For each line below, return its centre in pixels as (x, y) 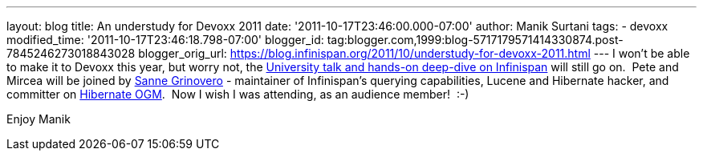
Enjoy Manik (39, 119)
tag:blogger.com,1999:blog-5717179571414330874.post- (475, 40)
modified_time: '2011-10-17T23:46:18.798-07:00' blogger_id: (165, 40)
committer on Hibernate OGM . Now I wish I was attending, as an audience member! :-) (238, 94)
